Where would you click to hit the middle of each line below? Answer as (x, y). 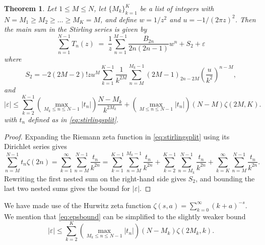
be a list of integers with (177, 8)
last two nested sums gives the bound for (67, 188)
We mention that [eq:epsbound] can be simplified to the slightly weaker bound (125, 216)
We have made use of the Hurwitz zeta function (78, 205)
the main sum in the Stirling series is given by (76, 29)
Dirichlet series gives (36, 146)
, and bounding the (225, 178)
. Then (245, 19)
